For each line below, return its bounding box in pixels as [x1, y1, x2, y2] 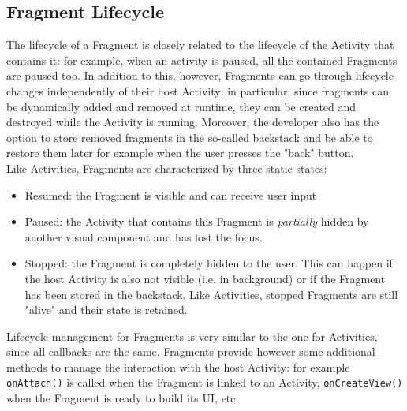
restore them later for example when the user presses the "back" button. [6, 144, 354, 161]
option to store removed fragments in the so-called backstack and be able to [6, 129, 373, 145]
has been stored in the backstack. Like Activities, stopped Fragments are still [24, 286, 398, 302]
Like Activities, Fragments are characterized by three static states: [6, 159, 327, 176]
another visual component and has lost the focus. [24, 228, 263, 245]
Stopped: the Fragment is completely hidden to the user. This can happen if [24, 255, 393, 271]
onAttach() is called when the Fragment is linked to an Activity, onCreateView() [6, 374, 403, 390]
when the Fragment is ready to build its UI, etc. [6, 390, 239, 406]
